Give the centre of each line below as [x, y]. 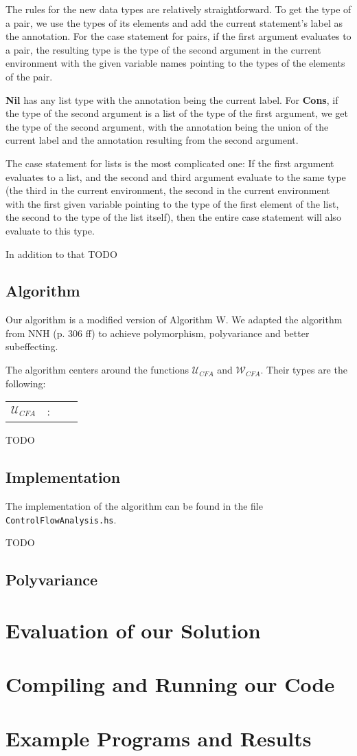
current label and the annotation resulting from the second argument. [152, 140]
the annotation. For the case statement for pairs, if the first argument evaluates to [178, 36]
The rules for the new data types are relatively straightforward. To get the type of [178, 9]
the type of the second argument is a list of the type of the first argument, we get [177, 113]
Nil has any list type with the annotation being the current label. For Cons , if [172, 99]
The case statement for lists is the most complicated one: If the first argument [170, 163]
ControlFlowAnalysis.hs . [61, 519]
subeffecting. [32, 346]
